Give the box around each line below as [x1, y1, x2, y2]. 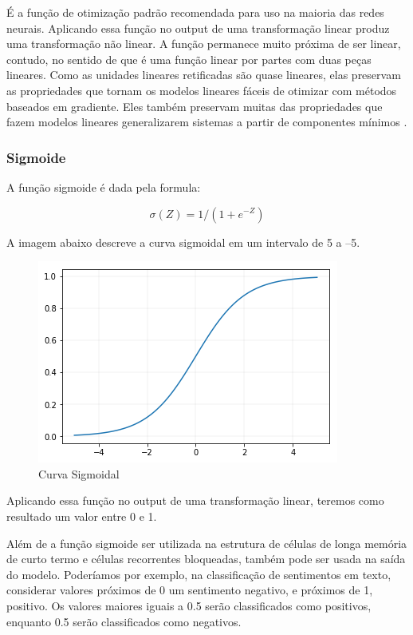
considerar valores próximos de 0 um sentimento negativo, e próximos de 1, [6, 581, 373, 598]
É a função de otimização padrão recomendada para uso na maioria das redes [6, 4, 384, 20]
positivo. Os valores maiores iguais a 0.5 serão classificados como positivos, [6, 597, 372, 613]
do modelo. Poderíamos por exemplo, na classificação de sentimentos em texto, [6, 566, 391, 582]
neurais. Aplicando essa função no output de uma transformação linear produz [6, 19, 390, 36]
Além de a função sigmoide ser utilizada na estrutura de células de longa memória [6, 534, 407, 551]
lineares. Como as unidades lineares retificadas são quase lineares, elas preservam [6, 66, 401, 83]
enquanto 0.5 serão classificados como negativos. [6, 613, 242, 629]
